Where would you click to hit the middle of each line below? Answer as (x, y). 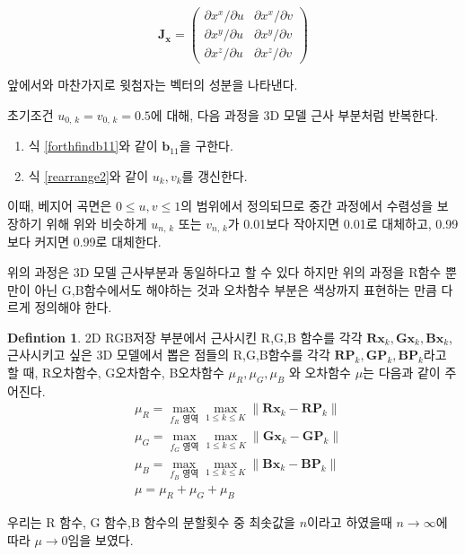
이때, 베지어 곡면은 (60, 206)
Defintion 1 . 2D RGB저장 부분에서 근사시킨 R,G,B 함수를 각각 (185, 337)
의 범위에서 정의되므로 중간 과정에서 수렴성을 (307, 206)
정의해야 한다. (73, 307)
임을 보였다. (101, 539)
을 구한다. (206, 146)
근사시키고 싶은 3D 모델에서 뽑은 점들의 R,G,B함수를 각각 (169, 355)
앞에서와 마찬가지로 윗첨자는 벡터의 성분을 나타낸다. (153, 85)
